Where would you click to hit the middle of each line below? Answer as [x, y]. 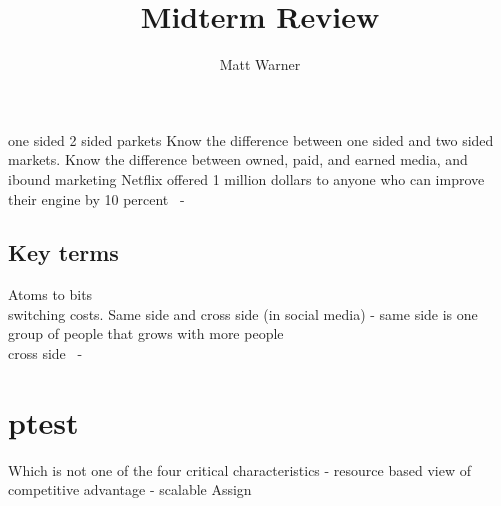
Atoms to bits [50, 294]
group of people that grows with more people [146, 333]
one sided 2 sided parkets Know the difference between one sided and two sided [251, 139]
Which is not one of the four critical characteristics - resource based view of [239, 469]
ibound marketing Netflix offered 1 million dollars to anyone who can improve [246, 178]
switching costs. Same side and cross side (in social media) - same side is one [243, 313]
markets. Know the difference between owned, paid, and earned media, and [238, 159]
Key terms [63, 252]
